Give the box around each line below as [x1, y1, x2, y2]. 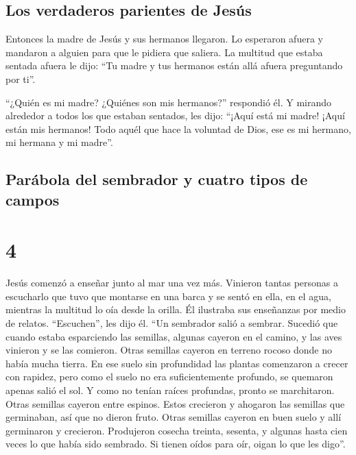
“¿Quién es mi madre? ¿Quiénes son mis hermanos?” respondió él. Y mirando [5, 95, 332, 109]
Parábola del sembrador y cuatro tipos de [5, 169, 308, 190]
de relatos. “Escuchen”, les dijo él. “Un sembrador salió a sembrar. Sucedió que [5, 316, 338, 330]
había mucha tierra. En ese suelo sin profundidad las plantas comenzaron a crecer [5, 356, 348, 370]
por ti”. [5, 71, 36, 86]
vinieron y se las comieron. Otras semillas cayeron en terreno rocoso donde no [5, 343, 332, 357]
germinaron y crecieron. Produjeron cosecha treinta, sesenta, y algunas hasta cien [5, 423, 348, 437]
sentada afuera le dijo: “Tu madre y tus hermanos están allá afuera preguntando [5, 58, 343, 73]
